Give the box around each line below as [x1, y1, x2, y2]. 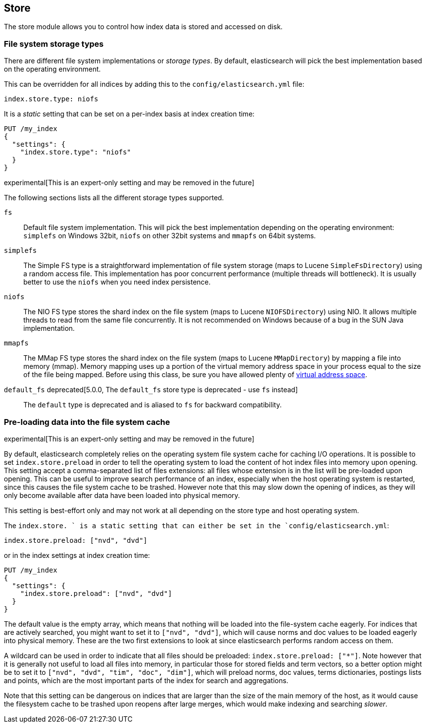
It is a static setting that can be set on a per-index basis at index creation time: [4, 110, 255, 118]
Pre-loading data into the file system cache [4, 417, 170, 427]
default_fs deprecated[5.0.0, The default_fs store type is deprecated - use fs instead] [4, 385, 298, 394]
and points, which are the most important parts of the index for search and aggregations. [4, 676, 288, 685]
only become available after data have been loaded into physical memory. [4, 491, 240, 499]
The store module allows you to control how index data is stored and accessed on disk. [4, 22, 283, 31]
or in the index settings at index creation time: [4, 551, 150, 559]
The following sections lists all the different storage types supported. [4, 193, 224, 202]
